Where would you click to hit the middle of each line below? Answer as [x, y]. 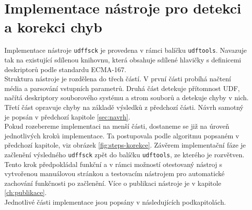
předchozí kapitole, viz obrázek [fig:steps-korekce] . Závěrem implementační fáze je [125, 145]
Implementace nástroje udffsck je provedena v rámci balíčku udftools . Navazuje [126, 50]
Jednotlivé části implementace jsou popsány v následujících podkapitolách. [115, 202]
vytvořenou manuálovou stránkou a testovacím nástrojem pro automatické [115, 173]
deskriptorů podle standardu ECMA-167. [65, 69]
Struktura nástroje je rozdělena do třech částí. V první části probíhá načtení [118, 79]
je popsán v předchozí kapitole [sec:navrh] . [67, 116]
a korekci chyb [53, 27]
